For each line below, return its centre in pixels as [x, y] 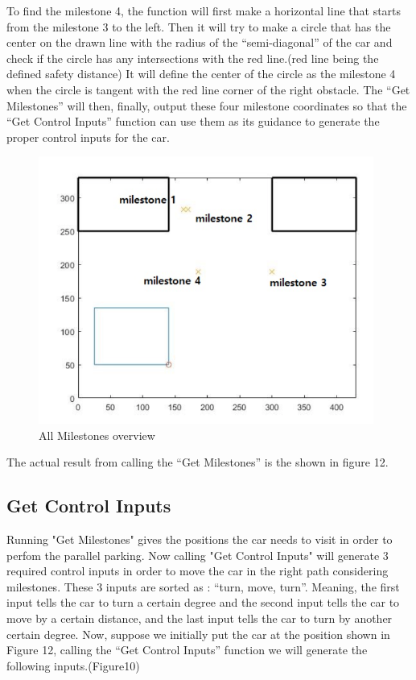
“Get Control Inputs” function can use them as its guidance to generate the [193, 121]
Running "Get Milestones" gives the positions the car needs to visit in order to [200, 539]
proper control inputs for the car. [88, 137]
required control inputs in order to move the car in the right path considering [198, 571]
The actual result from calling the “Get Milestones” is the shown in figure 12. [198, 462]
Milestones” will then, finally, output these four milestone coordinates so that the [207, 105]
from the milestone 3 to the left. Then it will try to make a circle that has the [199, 26]
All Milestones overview [97, 435]
